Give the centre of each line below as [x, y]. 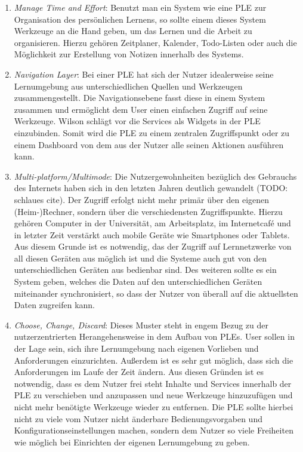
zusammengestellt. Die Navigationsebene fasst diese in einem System [140, 98]
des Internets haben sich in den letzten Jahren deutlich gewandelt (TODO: [151, 188]
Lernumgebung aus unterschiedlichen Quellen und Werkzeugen [128, 86]
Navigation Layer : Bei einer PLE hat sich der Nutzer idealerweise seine [144, 74]
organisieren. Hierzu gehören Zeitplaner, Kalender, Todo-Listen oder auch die [155, 42]
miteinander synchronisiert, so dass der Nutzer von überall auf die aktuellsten [156, 293]
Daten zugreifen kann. [54, 305]
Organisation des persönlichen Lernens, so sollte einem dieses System [140, 19]
